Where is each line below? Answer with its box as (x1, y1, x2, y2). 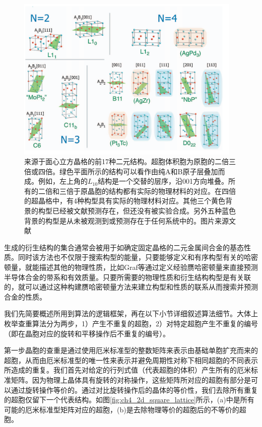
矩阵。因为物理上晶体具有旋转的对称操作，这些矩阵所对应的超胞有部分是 (11, 374, 251, 385)
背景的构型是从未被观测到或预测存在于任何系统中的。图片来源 (24, 215, 229, 226)
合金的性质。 (4, 291, 46, 302)
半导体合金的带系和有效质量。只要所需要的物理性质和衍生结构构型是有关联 (4, 271, 251, 282)
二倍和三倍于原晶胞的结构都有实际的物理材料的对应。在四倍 (38, 185, 236, 196)
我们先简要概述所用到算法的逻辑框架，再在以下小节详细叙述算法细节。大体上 (4, 308, 258, 319)
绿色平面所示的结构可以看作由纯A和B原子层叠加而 (59, 166, 225, 176)
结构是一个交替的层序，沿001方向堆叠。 (98, 176, 229, 186)
